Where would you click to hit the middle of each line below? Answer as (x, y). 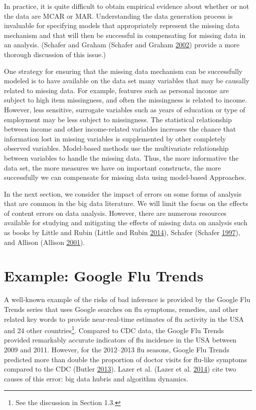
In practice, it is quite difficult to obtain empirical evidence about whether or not (127, 6)
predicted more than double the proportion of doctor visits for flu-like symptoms (126, 359)
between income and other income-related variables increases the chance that (120, 129)
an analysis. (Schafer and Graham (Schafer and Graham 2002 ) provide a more (122, 45)
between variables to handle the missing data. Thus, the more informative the (121, 157)
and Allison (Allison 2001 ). (45, 242)
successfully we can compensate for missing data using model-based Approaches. (125, 177)
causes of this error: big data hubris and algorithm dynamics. (96, 378)
